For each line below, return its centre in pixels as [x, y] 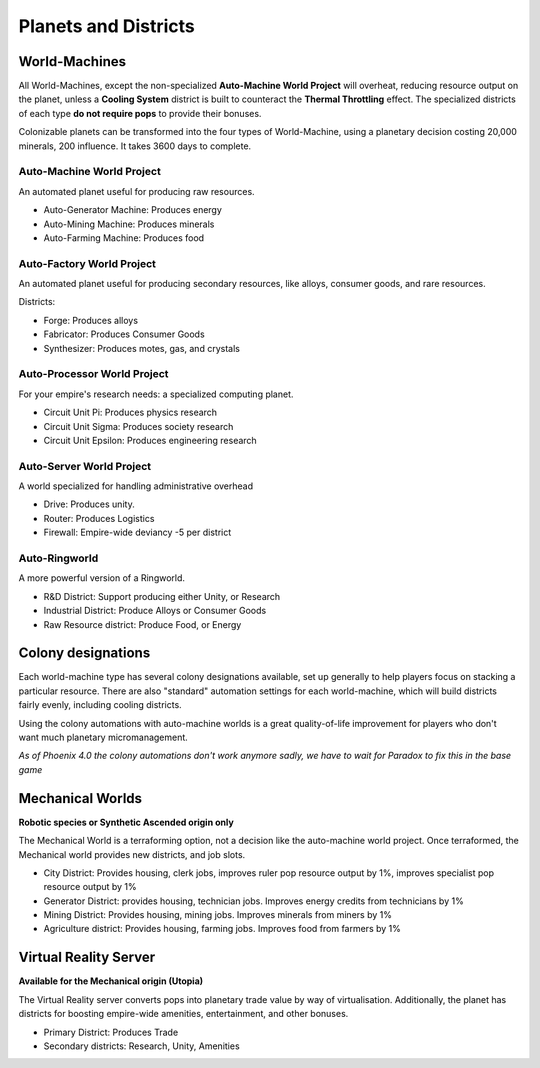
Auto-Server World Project [85, 466]
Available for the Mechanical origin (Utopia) [111, 981]
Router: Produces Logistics [99, 518]
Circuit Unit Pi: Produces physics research [130, 412]
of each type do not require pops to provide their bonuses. [140, 113]
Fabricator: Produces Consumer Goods [124, 334]
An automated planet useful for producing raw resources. [136, 191]
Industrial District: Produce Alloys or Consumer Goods [155, 611]
